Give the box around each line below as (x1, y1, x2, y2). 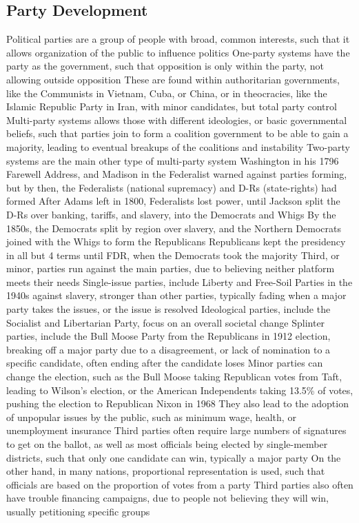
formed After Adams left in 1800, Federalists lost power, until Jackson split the (6, 194, 340, 208)
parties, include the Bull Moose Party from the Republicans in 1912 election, (6, 329, 331, 343)
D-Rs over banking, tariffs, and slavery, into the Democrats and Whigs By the (6, 207, 336, 221)
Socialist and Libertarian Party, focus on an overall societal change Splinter (6, 315, 325, 329)
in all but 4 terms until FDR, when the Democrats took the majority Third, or (6, 247, 340, 262)
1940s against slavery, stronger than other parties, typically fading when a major (6, 288, 347, 302)
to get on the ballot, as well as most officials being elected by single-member (6, 437, 328, 451)
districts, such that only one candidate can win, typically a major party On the (6, 450, 341, 464)
